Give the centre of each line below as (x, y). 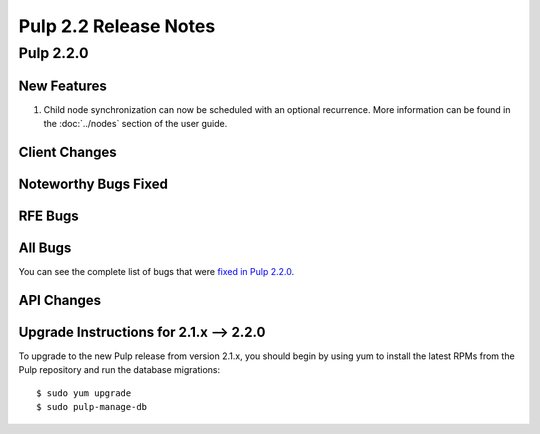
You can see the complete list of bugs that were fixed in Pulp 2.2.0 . (156, 272)
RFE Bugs (48, 215)
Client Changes (67, 151)
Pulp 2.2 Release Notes (117, 26)
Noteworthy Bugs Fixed (93, 183)
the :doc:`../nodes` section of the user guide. (135, 124)
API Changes (60, 300)
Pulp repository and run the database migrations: (119, 370)
